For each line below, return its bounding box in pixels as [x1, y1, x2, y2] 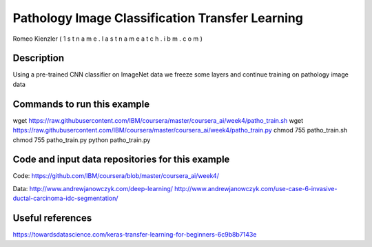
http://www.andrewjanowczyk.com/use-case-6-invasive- [174, 184, 338, 192]
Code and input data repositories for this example [12, 154, 230, 166]
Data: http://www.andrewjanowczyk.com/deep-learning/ [12, 184, 174, 192]
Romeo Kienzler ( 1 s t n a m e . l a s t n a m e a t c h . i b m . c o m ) [12, 34, 203, 43]
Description [12, 52, 65, 64]
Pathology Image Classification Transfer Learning [12, 10, 303, 26]
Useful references [12, 213, 92, 224]
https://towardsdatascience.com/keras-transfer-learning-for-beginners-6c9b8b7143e [12, 230, 257, 239]
